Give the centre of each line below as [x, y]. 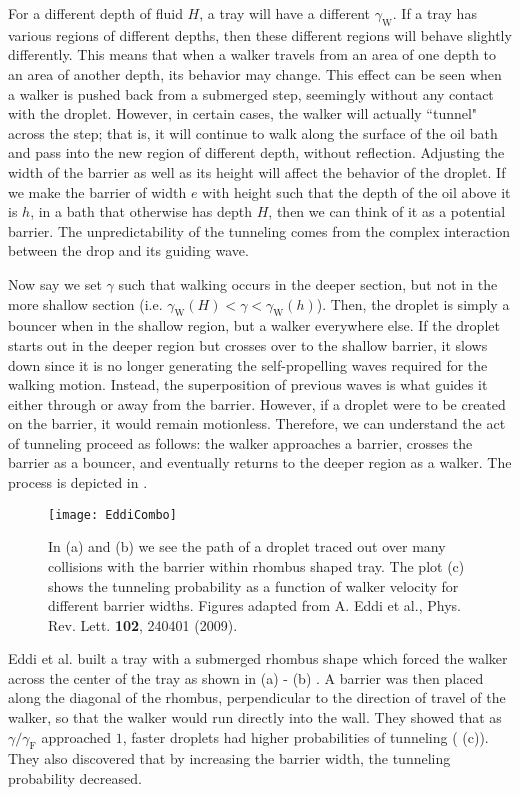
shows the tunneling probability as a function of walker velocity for [253, 585]
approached [76, 736]
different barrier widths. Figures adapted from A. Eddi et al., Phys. [254, 605]
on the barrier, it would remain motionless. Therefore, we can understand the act [257, 423]
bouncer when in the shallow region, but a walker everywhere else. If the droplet [254, 325]
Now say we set [55, 283]
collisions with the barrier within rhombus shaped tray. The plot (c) [256, 565]
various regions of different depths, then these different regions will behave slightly [260, 34]
